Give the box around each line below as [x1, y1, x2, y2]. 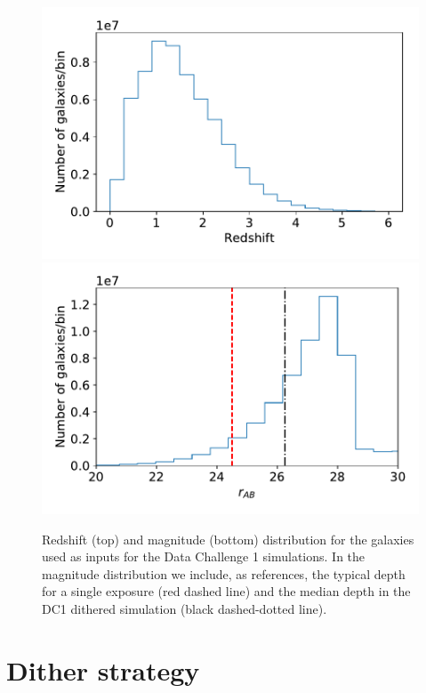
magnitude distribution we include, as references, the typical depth [42, 564, 406, 583]
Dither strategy [6, 651, 200, 688]
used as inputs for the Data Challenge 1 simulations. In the [42, 547, 366, 566]
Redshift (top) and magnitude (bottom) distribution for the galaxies [42, 529, 414, 548]
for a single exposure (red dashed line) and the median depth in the [42, 582, 411, 600]
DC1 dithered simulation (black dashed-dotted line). [42, 599, 327, 617]
